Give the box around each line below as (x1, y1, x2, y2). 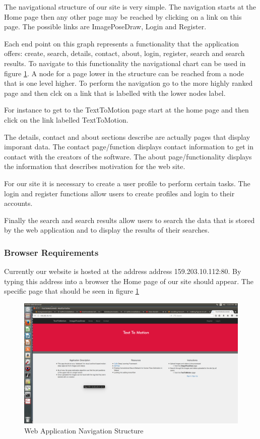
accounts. (4, 198, 33, 208)
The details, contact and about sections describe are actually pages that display (4, 131, 250, 142)
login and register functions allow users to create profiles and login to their (4, 188, 235, 198)
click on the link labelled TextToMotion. (4, 114, 128, 125)
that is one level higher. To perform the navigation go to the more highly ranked (4, 78, 253, 88)
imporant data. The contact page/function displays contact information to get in (4, 141, 253, 152)
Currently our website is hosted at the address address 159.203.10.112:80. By (4, 266, 241, 277)
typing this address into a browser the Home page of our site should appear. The (4, 276, 253, 286)
